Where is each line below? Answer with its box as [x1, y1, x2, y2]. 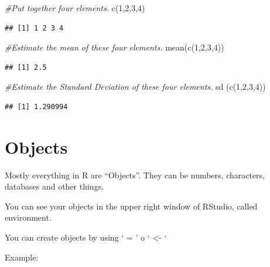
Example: [5, 251, 39, 263]
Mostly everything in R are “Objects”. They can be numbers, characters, [5, 168, 265, 181]
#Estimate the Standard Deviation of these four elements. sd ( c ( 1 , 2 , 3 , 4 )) [5, 80, 266, 93]
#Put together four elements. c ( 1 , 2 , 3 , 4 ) [5, 2, 145, 13]
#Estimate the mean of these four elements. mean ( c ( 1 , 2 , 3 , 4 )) [5, 41, 224, 53]
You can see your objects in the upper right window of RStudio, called [5, 200, 258, 212]
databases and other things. [5, 180, 104, 192]
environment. [5, 211, 52, 224]
